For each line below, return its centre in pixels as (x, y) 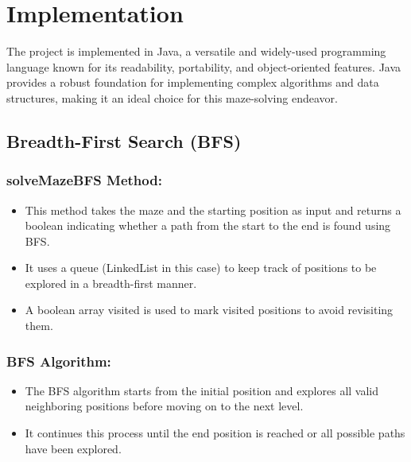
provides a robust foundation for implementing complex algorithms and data (193, 82)
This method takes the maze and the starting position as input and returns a (213, 210)
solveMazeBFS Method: (84, 180)
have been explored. (73, 448)
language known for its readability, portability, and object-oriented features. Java (204, 66)
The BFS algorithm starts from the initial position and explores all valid (202, 390)
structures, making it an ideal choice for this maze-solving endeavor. (172, 97)
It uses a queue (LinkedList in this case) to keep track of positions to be (201, 268)
